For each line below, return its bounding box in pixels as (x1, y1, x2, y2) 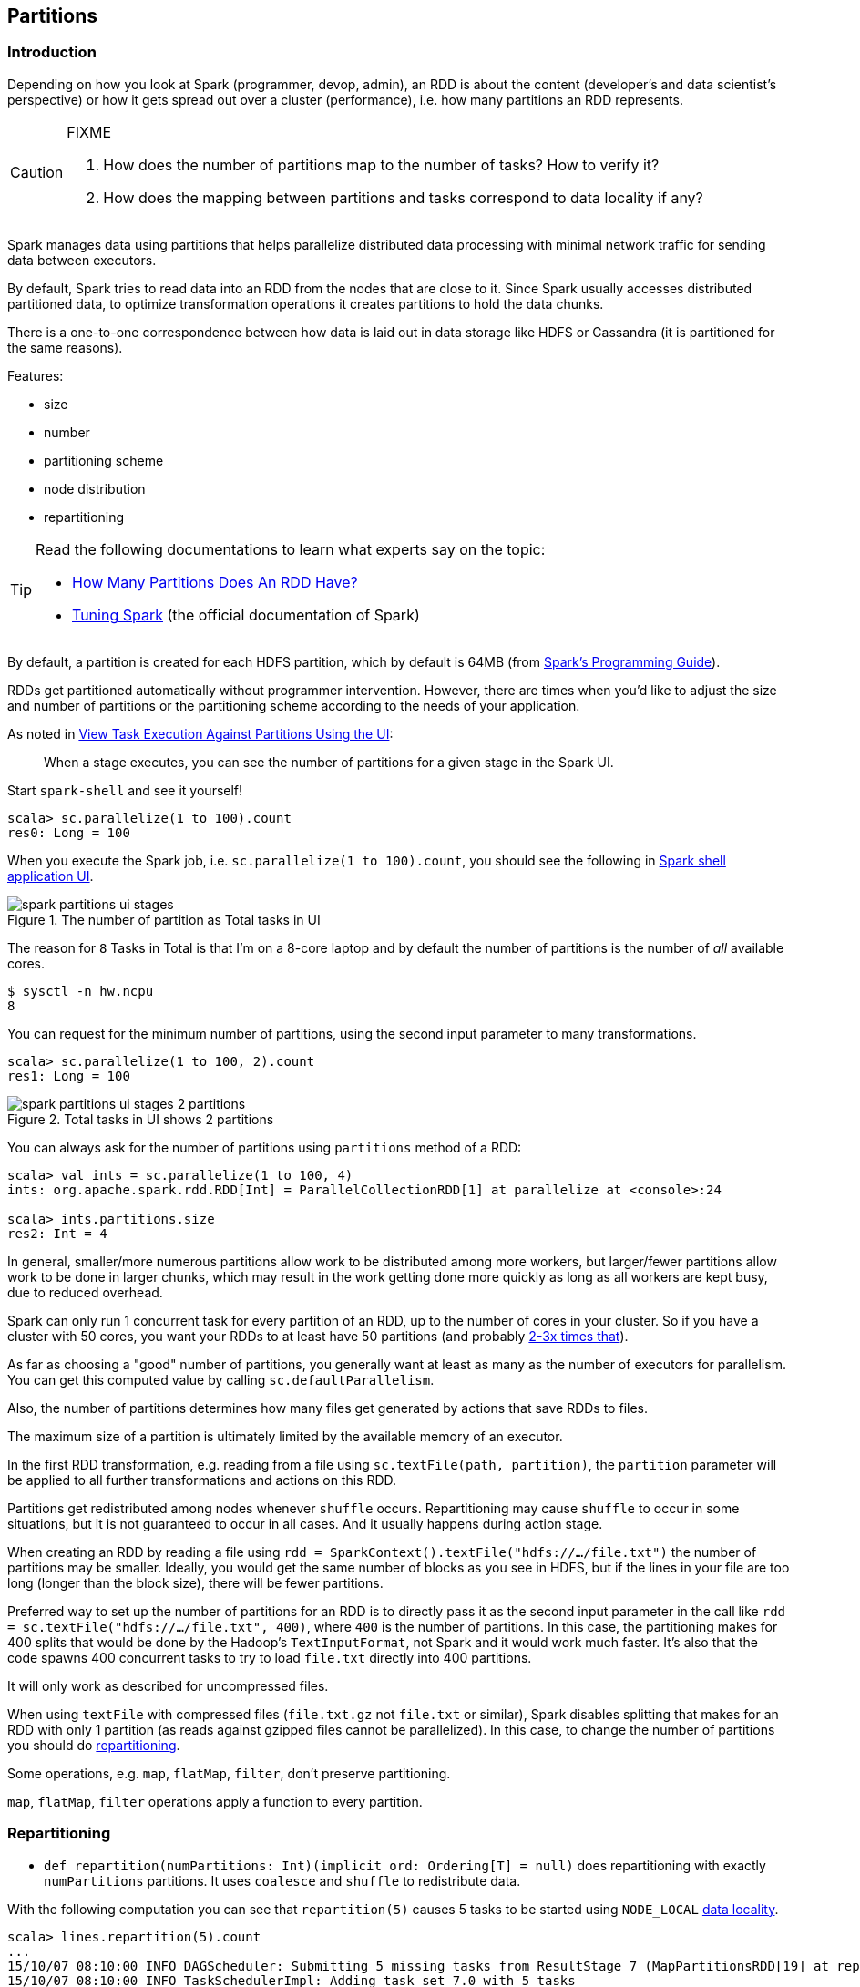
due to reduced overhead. (7, 1284, 163, 1300)
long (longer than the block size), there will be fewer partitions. (7, 1574, 384, 1591)
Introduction (7, 43, 97, 62)
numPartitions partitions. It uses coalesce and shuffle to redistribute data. (44, 1872, 521, 1889)
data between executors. (7, 251, 157, 268)
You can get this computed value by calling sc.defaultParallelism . (7, 1371, 435, 1388)
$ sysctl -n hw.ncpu (7, 983, 154, 999)
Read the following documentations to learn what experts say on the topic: (36, 539, 546, 558)
